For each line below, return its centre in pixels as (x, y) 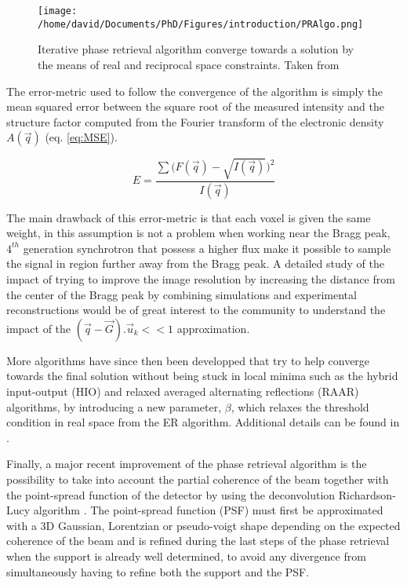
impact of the (39, 328)
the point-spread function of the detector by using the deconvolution (171, 494)
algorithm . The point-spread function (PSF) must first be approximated (208, 510)
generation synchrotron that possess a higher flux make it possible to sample (207, 248)
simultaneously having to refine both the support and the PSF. (158, 571)
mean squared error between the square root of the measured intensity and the (196, 106)
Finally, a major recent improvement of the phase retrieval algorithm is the (187, 464)
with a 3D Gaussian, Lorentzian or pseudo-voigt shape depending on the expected (203, 525)
